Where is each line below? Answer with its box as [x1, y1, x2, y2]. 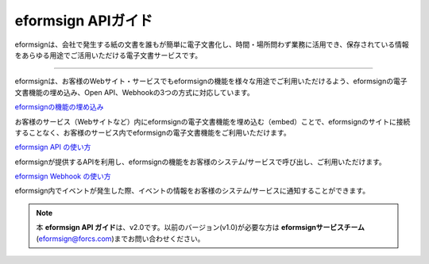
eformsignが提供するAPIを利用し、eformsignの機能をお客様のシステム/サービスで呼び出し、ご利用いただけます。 [14, 157, 387, 166]
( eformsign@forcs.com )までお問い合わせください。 [36, 234, 205, 243]
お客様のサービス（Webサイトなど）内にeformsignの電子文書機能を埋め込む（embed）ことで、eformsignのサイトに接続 [14, 117, 411, 126]
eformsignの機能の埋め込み [14, 102, 104, 112]
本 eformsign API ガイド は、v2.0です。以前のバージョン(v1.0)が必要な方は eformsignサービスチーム [36, 223, 365, 232]
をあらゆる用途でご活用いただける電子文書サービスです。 [14, 50, 203, 59]
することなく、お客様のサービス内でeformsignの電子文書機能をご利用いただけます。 [14, 128, 291, 137]
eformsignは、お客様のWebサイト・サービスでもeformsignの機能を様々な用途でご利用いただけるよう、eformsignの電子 [14, 76, 408, 86]
